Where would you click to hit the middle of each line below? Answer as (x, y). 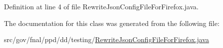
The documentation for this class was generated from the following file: (112, 23)
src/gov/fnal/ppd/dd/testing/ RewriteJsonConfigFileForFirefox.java (107, 39)
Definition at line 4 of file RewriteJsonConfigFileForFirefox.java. (101, 6)
